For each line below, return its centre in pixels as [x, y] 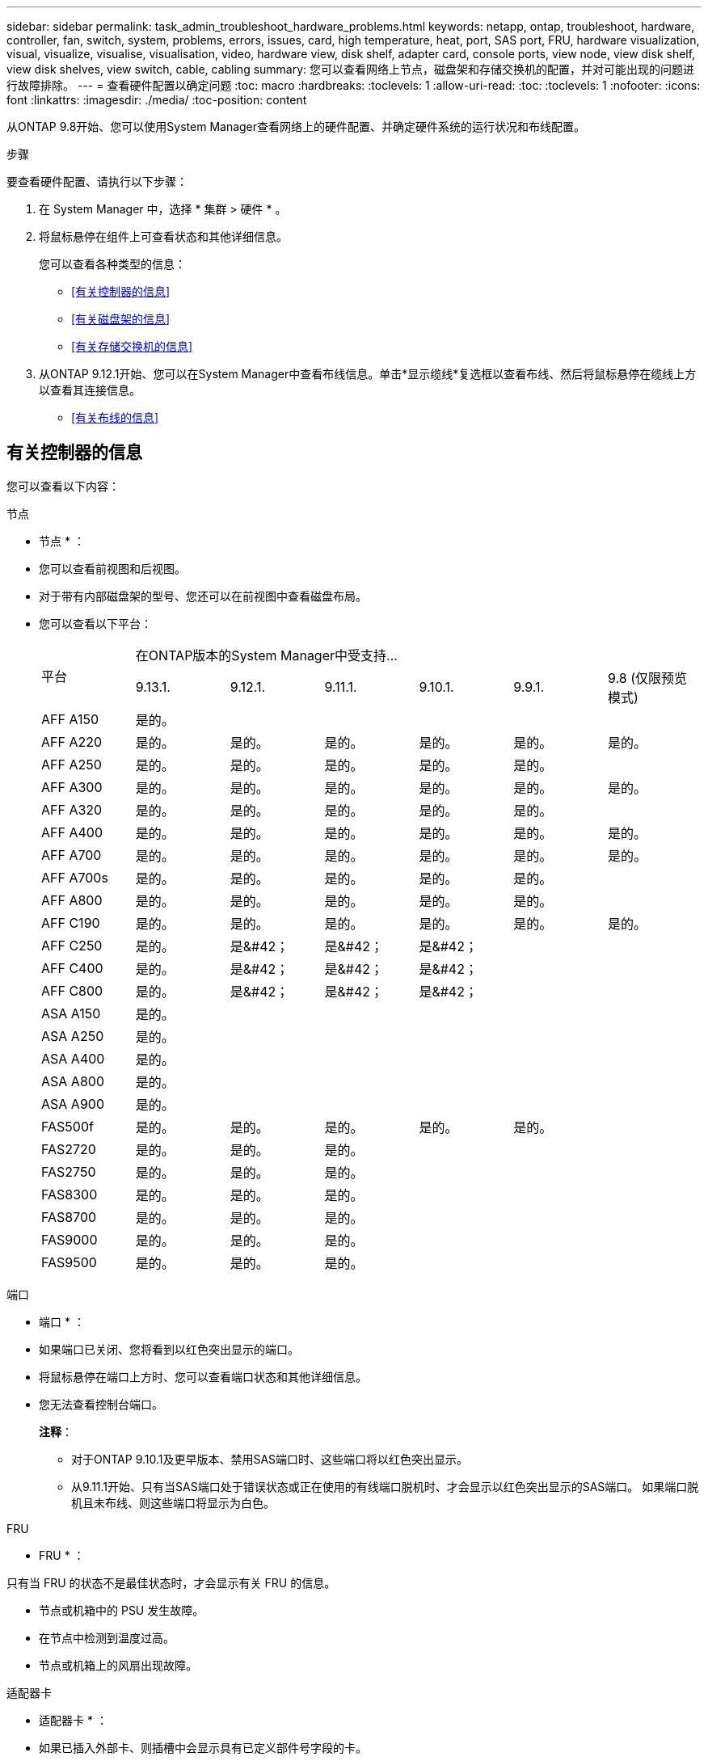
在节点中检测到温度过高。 [107, 1637]
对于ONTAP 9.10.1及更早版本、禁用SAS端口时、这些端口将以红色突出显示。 [270, 1459]
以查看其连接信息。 [90, 390]
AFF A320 [72, 809]
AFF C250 [72, 945]
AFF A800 [72, 900]
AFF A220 [72, 741]
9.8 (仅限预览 [648, 678]
